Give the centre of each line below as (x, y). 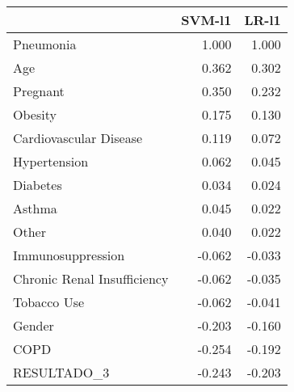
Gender (34, 325)
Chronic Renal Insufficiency (91, 278)
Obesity (35, 114)
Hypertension (51, 161)
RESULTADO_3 (61, 372)
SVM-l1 (206, 20)
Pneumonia (45, 44)
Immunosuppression (69, 255)
